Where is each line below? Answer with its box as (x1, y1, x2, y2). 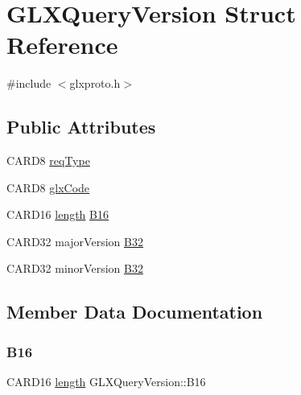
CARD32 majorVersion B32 (6, 232, 143, 249)
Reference (6, 28, 118, 61)
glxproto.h (69, 75, 121, 92)
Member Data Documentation (6, 299, 263, 324)
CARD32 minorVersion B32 (6, 260, 143, 277)
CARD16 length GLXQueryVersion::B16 (6, 373, 206, 390)
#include (6, 75, 52, 92)
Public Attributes (6, 114, 156, 139)
